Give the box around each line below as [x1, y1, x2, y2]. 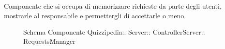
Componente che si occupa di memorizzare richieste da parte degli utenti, [4, 1, 222, 11]
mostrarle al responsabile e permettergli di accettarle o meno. [4, 10, 186, 20]
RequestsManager [23, 36, 75, 46]
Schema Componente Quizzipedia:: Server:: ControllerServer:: [23, 26, 205, 37]
